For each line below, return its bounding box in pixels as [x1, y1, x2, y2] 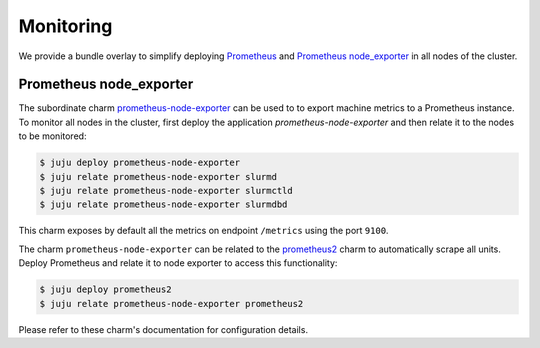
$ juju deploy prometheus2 [39, 284, 172, 295]
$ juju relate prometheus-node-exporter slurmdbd [39, 199, 288, 210]
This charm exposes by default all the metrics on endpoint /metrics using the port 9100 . [18, 225, 389, 237]
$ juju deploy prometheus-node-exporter [39, 157, 240, 169]
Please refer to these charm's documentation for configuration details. [18, 323, 309, 335]
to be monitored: [18, 130, 87, 142]
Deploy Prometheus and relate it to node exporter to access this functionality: [18, 257, 338, 269]
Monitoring [18, 15, 113, 37]
